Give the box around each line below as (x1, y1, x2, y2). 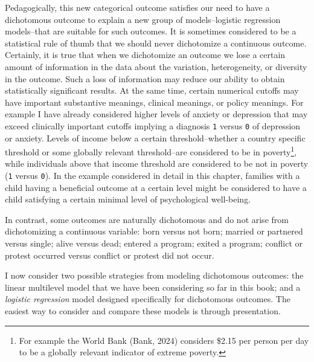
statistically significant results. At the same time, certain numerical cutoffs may (5, 84, 299, 97)
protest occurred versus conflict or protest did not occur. (5, 248, 214, 261)
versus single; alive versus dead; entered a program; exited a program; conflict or (5, 237, 303, 250)
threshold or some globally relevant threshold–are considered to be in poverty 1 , (5, 144, 297, 158)
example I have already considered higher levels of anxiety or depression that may (5, 108, 308, 120)
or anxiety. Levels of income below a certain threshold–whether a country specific (5, 131, 306, 144)
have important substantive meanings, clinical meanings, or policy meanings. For (5, 95, 304, 108)
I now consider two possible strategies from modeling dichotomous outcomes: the (5, 269, 304, 282)
